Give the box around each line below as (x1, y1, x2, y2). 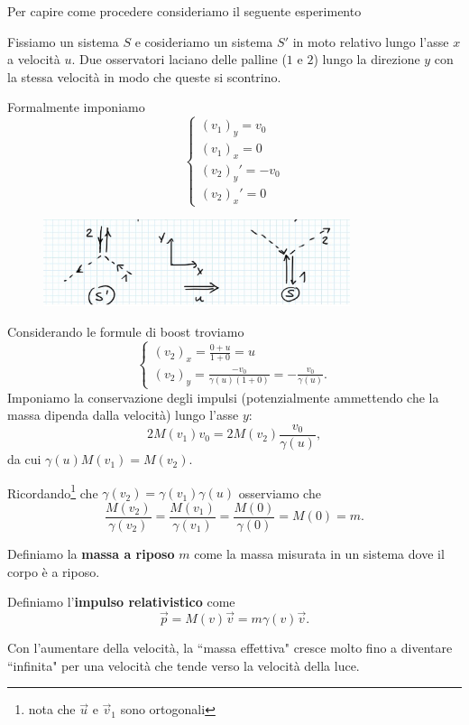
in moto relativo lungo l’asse (292, 32, 449, 51)
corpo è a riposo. (7, 562, 100, 581)
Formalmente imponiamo (7, 98, 145, 116)
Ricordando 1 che (7, 480, 98, 502)
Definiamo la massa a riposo (7, 544, 175, 562)
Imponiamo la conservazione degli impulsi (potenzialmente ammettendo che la (7, 387, 439, 406)
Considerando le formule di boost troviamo (7, 322, 244, 341)
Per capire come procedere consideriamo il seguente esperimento (7, 2, 362, 20)
